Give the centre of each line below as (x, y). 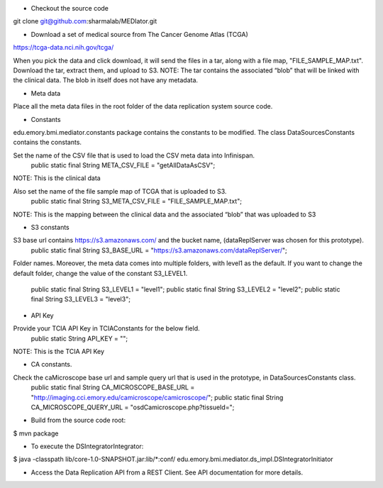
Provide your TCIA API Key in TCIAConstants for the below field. (106, 328)
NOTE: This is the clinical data (57, 178)
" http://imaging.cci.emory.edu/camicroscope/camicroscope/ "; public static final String (157, 397)
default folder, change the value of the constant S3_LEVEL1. (100, 273)
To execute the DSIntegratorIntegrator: (87, 446)
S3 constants (50, 228)
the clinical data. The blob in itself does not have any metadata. (106, 80)
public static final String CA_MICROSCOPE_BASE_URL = (113, 387)
